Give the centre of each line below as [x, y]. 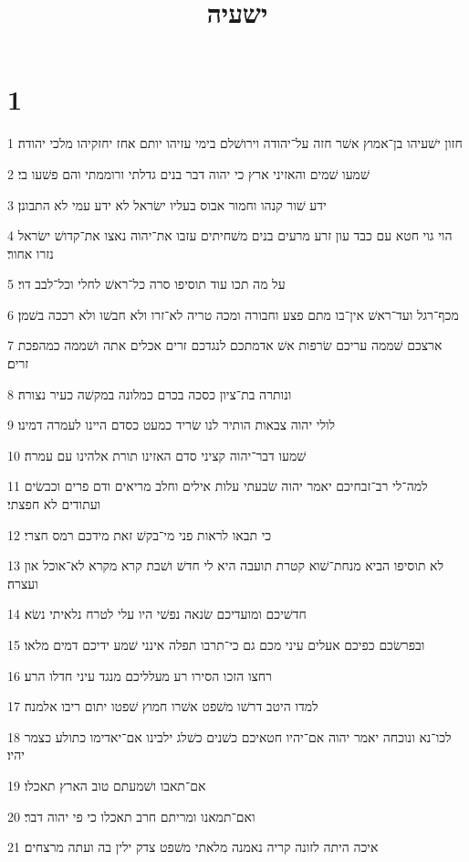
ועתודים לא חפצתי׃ [54, 504]
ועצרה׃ [23, 583]
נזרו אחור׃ [31, 253]
